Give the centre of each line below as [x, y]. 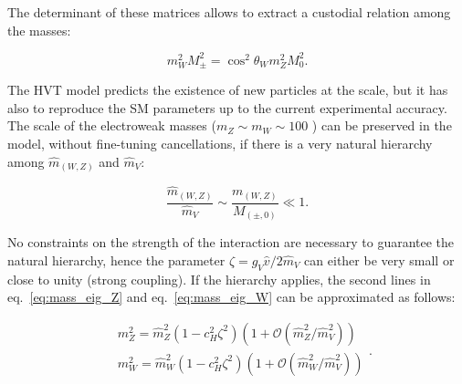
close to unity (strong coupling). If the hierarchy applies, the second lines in [219, 279]
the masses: [39, 30]
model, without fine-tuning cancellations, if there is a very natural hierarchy [220, 143]
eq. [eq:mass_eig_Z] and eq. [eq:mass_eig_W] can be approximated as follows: [231, 297]
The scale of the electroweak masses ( [112, 125]
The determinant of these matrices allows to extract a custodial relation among [229, 12]
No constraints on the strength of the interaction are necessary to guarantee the [231, 242]
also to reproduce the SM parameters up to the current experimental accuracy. [227, 107]
